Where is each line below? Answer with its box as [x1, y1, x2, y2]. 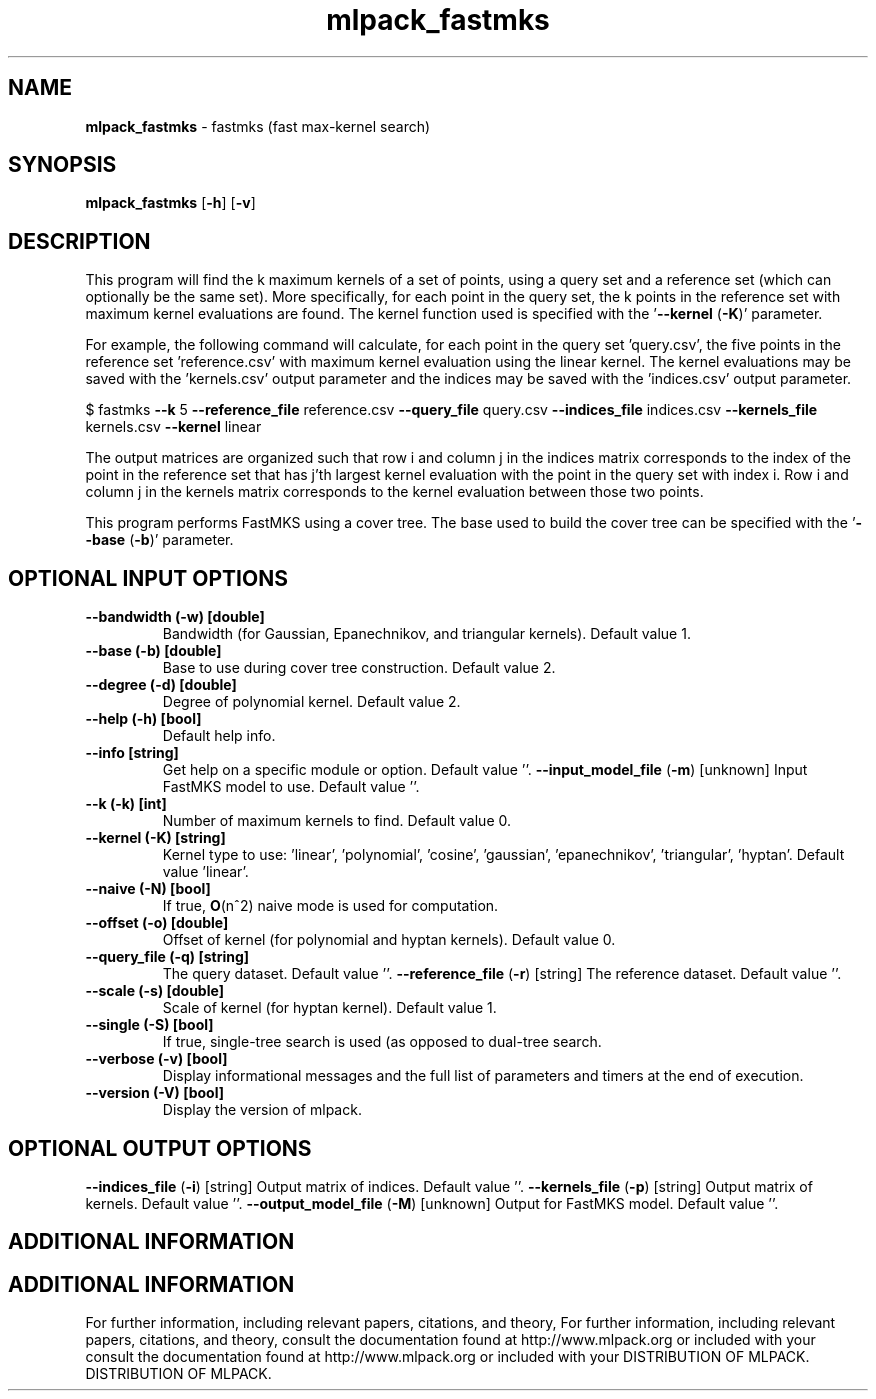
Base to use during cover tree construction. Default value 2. [162, 659, 556, 677]
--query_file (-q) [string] [85, 948, 250, 966]
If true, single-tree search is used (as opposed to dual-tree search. [162, 1033, 602, 1051]
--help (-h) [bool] [85, 710, 202, 728]
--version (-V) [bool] [85, 1084, 225, 1102]
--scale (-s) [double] [85, 982, 224, 1000]
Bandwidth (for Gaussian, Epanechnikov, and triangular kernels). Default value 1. [162, 625, 691, 643]
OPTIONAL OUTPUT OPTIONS [8, 1135, 312, 1161]
